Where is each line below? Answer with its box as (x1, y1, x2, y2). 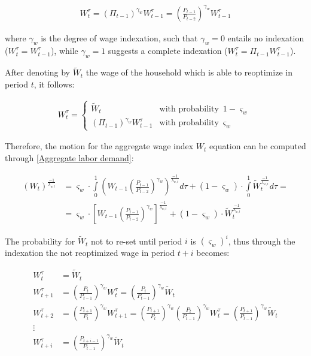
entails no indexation (227, 31, 304, 44)
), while (50, 44, 78, 57)
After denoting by (5, 66, 70, 79)
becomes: (196, 246, 230, 259)
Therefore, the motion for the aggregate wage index (5, 140, 194, 152)
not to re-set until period (91, 234, 182, 247)
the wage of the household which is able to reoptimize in (86, 66, 292, 79)
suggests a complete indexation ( (108, 44, 228, 57)
